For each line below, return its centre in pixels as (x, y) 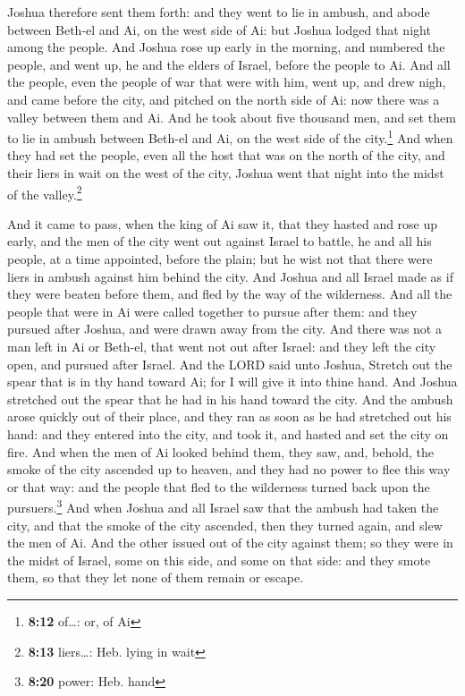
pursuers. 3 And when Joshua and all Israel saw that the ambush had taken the (223, 506)
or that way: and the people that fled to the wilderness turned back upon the (219, 486)
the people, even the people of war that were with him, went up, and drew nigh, (227, 82)
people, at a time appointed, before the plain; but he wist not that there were (220, 259)
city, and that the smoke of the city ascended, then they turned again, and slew (225, 525)
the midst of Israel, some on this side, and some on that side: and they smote (219, 560)
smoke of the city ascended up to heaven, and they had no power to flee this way (229, 469)
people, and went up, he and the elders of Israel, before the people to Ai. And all (229, 64)
